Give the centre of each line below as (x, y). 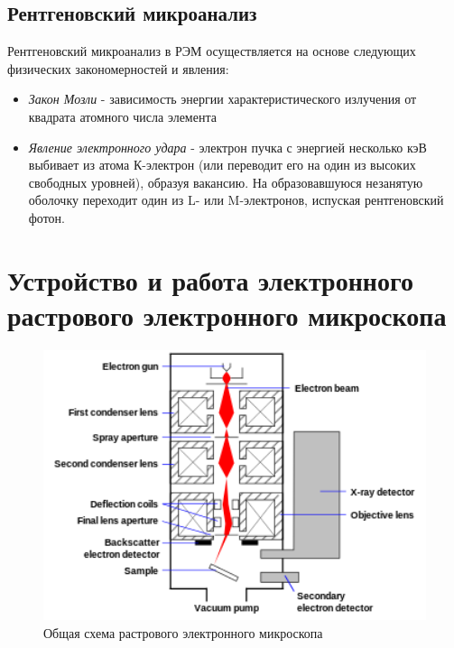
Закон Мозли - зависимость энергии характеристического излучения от (222, 99)
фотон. (47, 217)
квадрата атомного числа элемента (122, 116)
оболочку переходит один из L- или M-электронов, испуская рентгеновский (236, 200)
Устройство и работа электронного (210, 279)
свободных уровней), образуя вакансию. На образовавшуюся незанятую (226, 182)
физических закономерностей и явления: (118, 68)
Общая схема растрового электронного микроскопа (183, 632)
